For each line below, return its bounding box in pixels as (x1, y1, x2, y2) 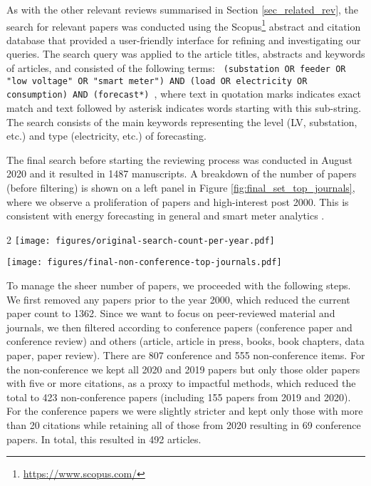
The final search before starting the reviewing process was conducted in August (6, 152, 352, 167)
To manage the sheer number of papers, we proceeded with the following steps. (6, 278, 351, 293)
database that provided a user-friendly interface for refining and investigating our (6, 32, 361, 47)
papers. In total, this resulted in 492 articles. (6, 431, 202, 446)
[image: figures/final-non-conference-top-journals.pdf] (6, 257, 282, 268)
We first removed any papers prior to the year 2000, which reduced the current (6, 291, 350, 306)
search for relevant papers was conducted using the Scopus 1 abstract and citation (6, 16, 361, 33)
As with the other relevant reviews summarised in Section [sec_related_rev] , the (6, 2, 359, 16)
